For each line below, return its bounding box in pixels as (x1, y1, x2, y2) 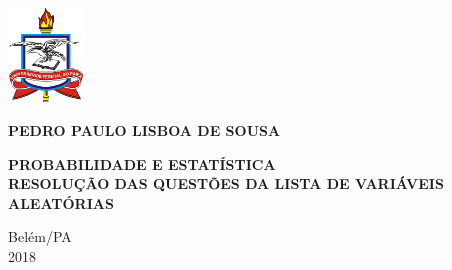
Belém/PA (8, 226, 72, 247)
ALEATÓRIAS (8, 192, 114, 213)
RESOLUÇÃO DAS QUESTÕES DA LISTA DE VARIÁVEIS (8, 173, 444, 194)
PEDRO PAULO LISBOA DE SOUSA (8, 120, 281, 141)
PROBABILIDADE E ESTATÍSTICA (8, 153, 276, 174)
